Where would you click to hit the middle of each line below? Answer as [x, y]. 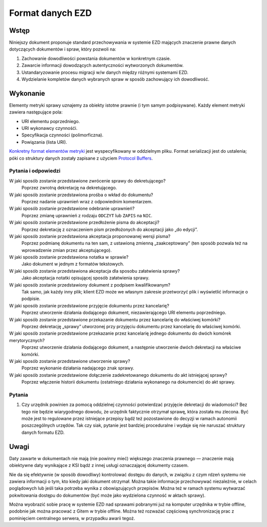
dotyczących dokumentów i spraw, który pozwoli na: [63, 49]
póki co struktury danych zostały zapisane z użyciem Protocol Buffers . [81, 158]
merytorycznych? [27, 340]
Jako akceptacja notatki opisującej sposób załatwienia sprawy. [86, 278]
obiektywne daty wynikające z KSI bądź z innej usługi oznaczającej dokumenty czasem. [99, 466]
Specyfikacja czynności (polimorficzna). [63, 135]
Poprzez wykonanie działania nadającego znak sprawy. [78, 368]
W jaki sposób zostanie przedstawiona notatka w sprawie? [69, 257]
